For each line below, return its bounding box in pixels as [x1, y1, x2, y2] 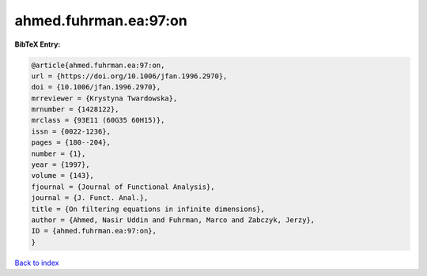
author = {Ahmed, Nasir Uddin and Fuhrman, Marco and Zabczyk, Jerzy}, [31, 216, 316, 225]
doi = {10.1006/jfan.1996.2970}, [31, 83, 161, 92]
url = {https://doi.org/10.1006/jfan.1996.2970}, [31, 71, 228, 81]
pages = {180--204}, [31, 138, 111, 147]
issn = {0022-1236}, [31, 127, 111, 136]
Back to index [14, 258, 59, 267]
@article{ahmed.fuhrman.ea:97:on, [31, 60, 165, 70]
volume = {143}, [31, 171, 95, 180]
